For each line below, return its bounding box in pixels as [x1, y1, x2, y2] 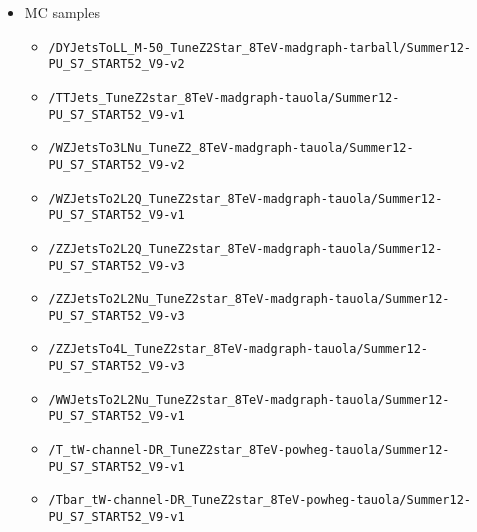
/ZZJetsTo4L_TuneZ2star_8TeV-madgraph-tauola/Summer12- [48, 342, 429, 357]
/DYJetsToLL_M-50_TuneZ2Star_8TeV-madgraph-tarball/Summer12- [48, 40, 471, 55]
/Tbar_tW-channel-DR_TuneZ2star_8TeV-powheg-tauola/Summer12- [48, 493, 471, 508]
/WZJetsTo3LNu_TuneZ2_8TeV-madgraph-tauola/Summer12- [48, 141, 414, 156]
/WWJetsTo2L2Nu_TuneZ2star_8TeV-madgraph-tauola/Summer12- [48, 392, 450, 407]
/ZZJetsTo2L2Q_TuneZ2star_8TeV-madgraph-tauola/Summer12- [48, 241, 443, 256]
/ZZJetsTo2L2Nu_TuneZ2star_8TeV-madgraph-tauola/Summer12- [48, 292, 450, 307]
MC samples [24, 2, 100, 22]
